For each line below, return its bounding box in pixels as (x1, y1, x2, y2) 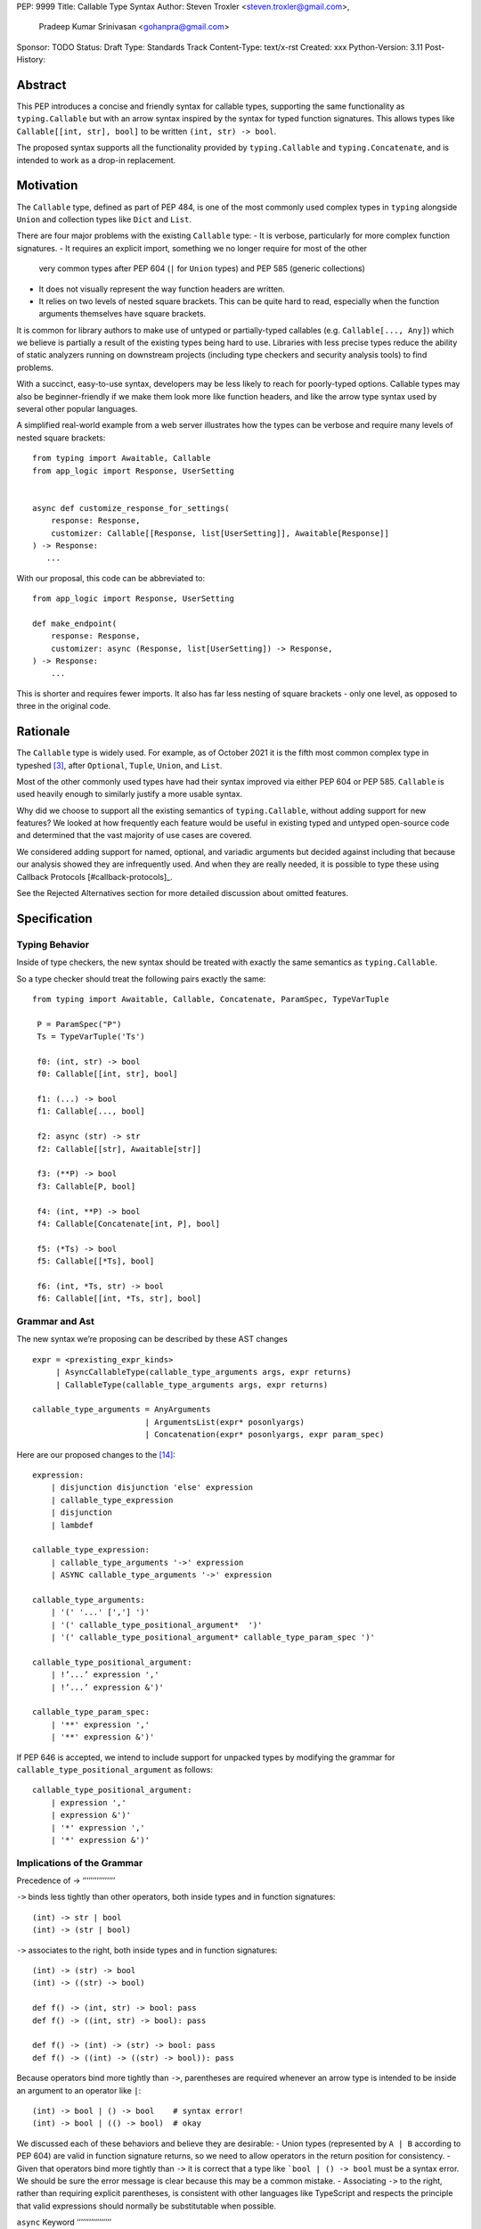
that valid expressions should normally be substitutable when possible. (16, 2200, 276, 2211)
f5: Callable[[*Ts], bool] (37, 1256, 155, 1266)
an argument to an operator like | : (16, 2085, 142, 2095)
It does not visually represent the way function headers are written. (38, 284, 285, 294)
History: (16, 54, 46, 65)
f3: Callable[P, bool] (37, 1181, 136, 1191)
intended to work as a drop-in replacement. (16, 154, 176, 165)
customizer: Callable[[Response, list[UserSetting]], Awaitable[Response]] (50, 528, 389, 539)
